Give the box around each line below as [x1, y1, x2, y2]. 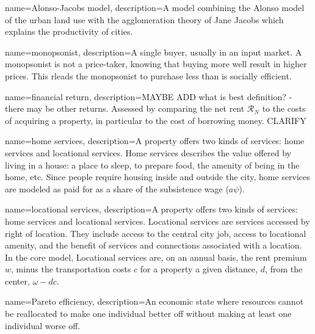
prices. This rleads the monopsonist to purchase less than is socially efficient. [5, 69, 292, 82]
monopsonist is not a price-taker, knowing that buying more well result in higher [5, 57, 307, 70]
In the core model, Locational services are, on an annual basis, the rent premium [5, 250, 307, 263]
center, [5, 274, 30, 287]
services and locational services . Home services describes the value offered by [5, 146, 291, 159]
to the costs [262, 102, 306, 115]
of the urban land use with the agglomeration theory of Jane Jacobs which [5, 13, 284, 26]
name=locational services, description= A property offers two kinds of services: [5, 203, 298, 216]
